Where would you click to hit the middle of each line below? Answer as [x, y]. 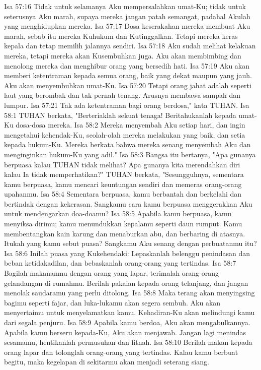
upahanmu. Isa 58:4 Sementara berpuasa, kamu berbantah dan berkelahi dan [123, 194]
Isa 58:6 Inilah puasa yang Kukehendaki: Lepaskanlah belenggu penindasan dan [127, 253]
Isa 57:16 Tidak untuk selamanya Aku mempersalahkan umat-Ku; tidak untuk [125, 6]
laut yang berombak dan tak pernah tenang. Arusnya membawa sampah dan [122, 95]
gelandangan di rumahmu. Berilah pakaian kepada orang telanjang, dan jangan [126, 283]
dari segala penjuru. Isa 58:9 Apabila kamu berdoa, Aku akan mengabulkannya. [127, 322]
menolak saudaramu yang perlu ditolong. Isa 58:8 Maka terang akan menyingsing [129, 293]
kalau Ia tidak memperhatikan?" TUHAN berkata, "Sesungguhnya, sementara [124, 174]
